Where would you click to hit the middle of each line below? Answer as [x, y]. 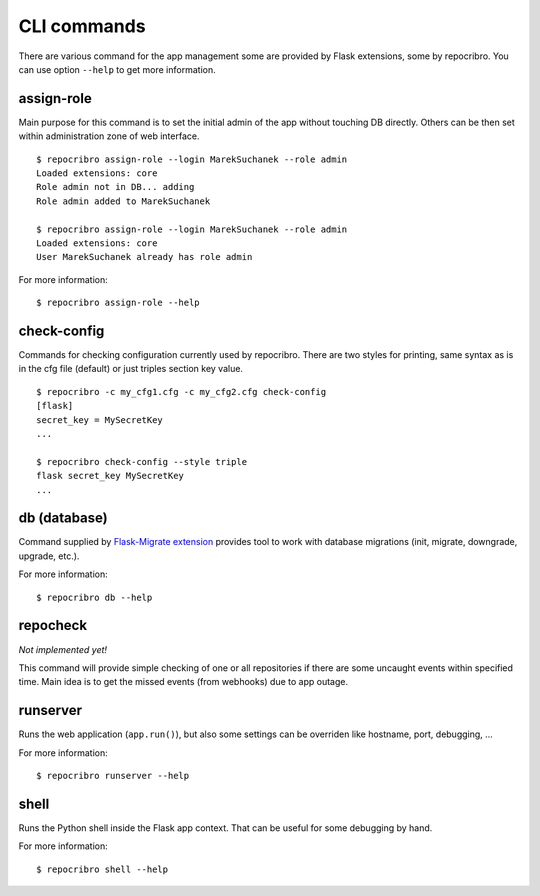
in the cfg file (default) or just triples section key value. [131, 369]
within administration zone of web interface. [109, 136]
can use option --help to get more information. [117, 69]
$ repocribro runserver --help [113, 776]
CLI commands [82, 26]
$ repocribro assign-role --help [118, 303]
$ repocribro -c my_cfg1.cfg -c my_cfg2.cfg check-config [181, 391]
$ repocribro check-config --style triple [142, 461]
